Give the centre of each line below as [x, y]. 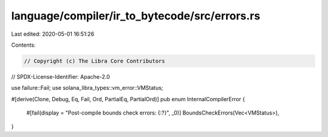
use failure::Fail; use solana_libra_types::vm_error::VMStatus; [87, 88]
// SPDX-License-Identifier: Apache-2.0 [61, 76]
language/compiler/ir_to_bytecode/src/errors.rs [136, 16]
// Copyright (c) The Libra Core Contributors [94, 61]
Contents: [23, 45]
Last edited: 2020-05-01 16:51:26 [53, 34]
